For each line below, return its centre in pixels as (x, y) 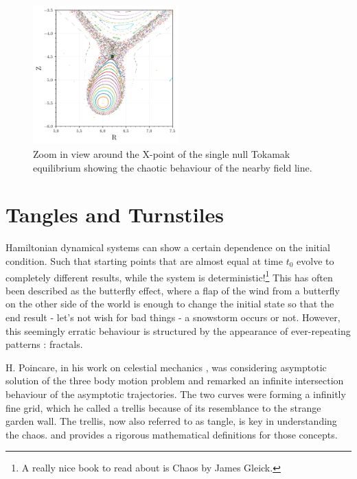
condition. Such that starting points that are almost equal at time (144, 260)
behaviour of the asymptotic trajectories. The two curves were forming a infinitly (176, 394)
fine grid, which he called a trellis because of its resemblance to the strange (163, 407)
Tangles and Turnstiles (115, 214)
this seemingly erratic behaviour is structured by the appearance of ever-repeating (178, 330)
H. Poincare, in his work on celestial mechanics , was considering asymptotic (166, 367)
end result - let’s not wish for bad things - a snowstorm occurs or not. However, (173, 317)
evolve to (315, 260)
